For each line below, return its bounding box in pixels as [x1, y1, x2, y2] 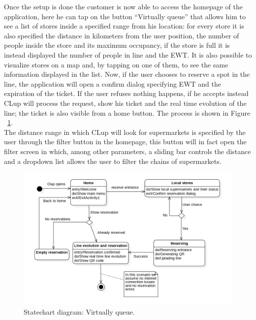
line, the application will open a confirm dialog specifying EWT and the [4, 78, 221, 89]
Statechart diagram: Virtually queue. [24, 307, 135, 317]
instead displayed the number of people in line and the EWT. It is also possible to [4, 49, 252, 60]
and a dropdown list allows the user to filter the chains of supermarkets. [4, 156, 222, 166]
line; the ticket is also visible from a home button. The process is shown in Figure [4, 107, 251, 118]
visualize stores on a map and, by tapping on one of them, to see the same [4, 59, 228, 69]
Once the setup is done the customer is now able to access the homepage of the [4, 1, 243, 11]
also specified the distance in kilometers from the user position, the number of [4, 30, 239, 40]
